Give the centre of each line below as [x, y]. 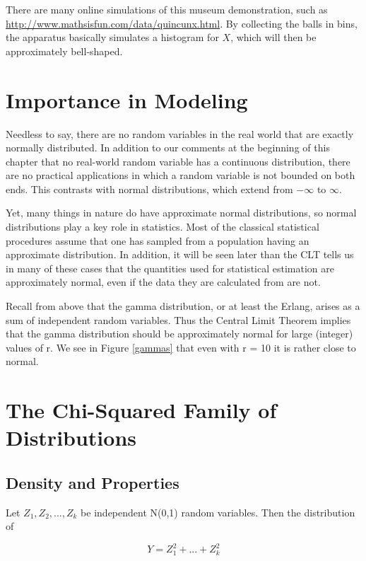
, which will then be [273, 37]
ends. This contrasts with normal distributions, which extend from [149, 189]
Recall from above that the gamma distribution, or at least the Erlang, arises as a [183, 306]
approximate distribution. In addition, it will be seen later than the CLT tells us [180, 254]
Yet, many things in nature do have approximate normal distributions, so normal [181, 213]
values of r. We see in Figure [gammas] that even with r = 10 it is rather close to [181, 347]
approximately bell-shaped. [64, 51]
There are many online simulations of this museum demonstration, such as [167, 9]
